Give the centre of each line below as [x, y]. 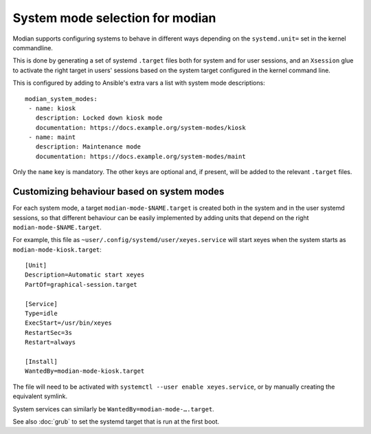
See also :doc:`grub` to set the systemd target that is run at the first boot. [116, 421]
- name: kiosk [52, 108]
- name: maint [52, 137]
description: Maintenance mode [88, 147]
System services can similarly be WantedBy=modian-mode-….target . [113, 409]
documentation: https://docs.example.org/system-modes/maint [141, 156]
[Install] [41, 361]
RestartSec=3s [48, 333]
